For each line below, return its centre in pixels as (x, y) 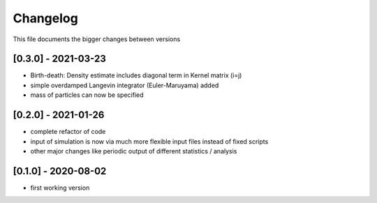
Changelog (45, 18)
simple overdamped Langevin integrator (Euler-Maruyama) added (125, 85)
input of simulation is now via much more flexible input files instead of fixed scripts (149, 141)
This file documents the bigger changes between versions (97, 39)
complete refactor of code (68, 132)
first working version (60, 188)
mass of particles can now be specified (87, 95)
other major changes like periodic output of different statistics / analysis (134, 151)
